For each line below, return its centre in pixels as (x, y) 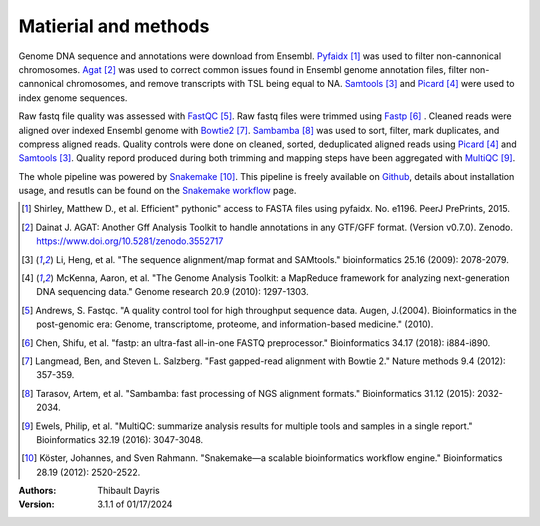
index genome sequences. (73, 97)
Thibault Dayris (128, 491)
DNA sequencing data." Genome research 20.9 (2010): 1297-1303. (172, 292)
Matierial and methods (114, 26)
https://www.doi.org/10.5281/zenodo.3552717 (130, 241)
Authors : (37, 491)
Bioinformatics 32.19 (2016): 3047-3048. (120, 439)
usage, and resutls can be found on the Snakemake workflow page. (157, 191)
